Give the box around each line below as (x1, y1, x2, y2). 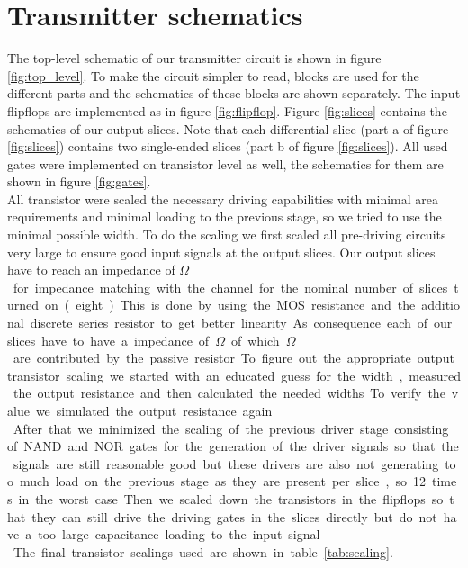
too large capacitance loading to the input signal (38, 525, 320, 544)
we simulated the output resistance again (35, 401, 273, 419)
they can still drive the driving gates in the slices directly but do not (31, 507, 437, 526)
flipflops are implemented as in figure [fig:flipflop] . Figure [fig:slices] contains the (7, 101, 447, 120)
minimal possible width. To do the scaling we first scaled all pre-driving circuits (7, 225, 446, 244)
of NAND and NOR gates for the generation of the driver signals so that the (7, 437, 459, 455)
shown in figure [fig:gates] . (7, 172, 151, 191)
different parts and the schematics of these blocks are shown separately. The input (7, 84, 461, 103)
